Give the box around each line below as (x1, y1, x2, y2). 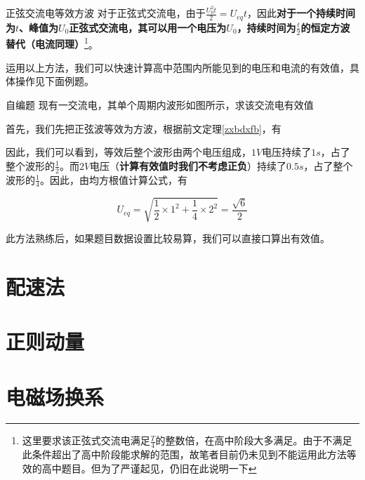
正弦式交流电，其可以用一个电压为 (69, 20, 227, 34)
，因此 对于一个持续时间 (246, 6, 355, 20)
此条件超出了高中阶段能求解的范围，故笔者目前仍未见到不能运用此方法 (22, 447, 347, 462)
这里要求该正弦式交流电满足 (22, 433, 150, 448)
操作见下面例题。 (15, 74, 94, 88)
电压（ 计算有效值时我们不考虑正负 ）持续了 (90, 158, 287, 173)
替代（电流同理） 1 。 (6, 34, 98, 51)
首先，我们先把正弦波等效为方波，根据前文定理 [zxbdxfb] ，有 (6, 121, 281, 135)
